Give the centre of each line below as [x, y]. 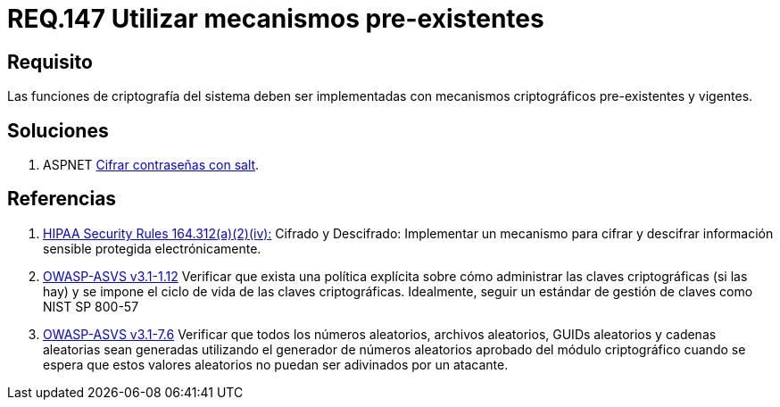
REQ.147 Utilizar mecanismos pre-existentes [276, 19]
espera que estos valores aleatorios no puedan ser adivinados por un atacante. [276, 364]
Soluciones [58, 130]
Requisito [50, 62]
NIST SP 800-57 [91, 306]
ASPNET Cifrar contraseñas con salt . [151, 165]
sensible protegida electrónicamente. [152, 248]
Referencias [62, 199]
